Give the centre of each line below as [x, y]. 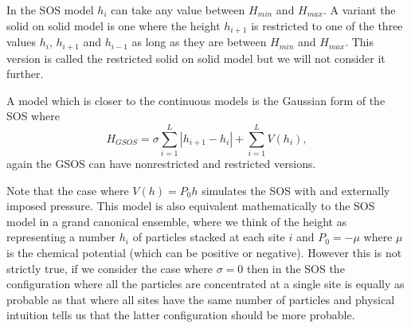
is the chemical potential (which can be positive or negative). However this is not [204, 252]
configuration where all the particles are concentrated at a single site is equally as [205, 284]
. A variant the [359, 10]
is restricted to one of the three [327, 25]
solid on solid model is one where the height [114, 25]
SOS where [33, 116]
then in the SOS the [296, 268]
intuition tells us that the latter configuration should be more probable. [181, 315]
